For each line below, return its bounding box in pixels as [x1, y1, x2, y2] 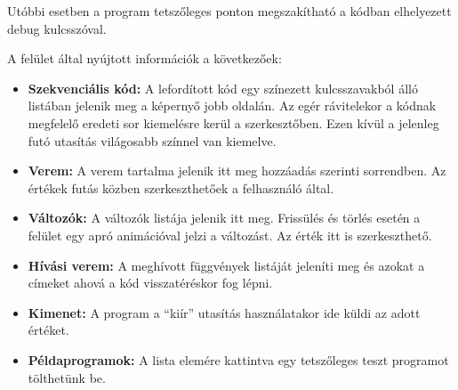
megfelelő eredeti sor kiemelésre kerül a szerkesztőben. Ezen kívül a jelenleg [28, 113, 439, 132]
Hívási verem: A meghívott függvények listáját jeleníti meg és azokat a [28, 256, 425, 274]
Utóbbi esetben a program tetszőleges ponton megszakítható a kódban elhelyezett [7, 2, 452, 20]
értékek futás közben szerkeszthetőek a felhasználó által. [28, 178, 334, 197]
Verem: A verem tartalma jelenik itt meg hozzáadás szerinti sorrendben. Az [28, 161, 446, 180]
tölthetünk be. [28, 368, 106, 386]
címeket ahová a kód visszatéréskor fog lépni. [28, 273, 273, 292]
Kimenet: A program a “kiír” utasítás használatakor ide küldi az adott [28, 303, 421, 321]
